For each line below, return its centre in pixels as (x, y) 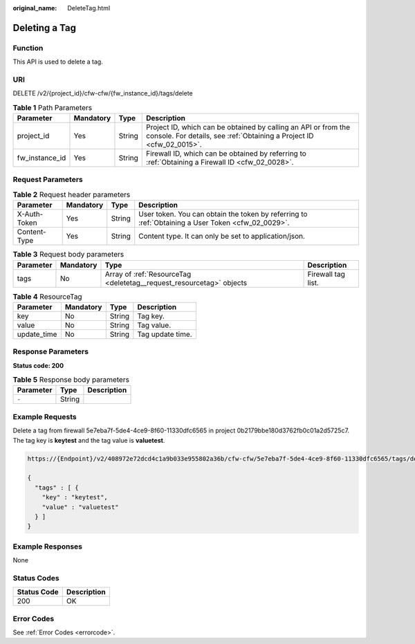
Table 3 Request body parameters (68, 255)
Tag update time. (165, 334)
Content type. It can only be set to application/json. (222, 237)
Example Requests (45, 416)
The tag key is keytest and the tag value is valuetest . (89, 440)
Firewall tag (326, 274)
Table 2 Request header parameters (72, 195)
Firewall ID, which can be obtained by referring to (227, 154)
